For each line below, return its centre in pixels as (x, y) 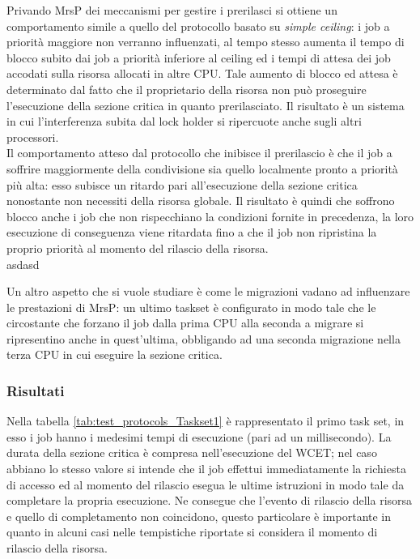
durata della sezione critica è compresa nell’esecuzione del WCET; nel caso (192, 452)
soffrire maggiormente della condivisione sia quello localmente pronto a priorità (202, 168)
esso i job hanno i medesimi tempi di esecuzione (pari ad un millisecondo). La (199, 436)
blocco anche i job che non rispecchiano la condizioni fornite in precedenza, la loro (210, 216)
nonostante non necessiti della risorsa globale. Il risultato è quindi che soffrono (201, 201)
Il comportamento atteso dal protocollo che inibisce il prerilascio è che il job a (199, 153)
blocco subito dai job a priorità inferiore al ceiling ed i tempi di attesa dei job (199, 57)
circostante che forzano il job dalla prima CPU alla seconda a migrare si (185, 323)
